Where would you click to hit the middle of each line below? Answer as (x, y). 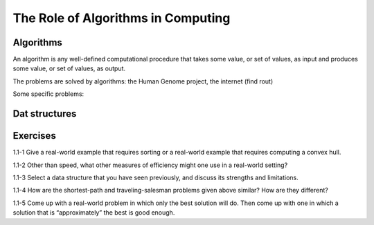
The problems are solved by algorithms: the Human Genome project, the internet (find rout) (143, 81)
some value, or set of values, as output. (69, 68)
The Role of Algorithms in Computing (122, 18)
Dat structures (45, 114)
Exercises (35, 136)
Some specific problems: (48, 94)
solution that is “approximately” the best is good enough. (94, 213)
